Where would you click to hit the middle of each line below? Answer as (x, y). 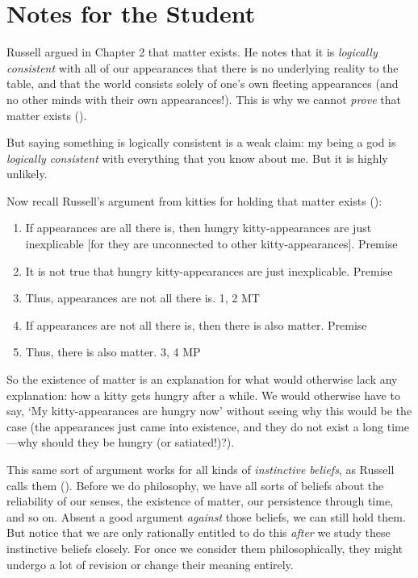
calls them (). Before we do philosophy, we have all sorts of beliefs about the (195, 485)
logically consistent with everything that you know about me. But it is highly (197, 158)
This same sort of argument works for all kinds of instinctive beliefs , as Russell (201, 469)
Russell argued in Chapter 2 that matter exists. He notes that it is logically (192, 52)
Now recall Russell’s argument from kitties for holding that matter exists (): (194, 200)
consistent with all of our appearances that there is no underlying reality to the (203, 67)
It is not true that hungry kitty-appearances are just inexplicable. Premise (209, 270)
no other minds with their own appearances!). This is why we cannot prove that (204, 99)
